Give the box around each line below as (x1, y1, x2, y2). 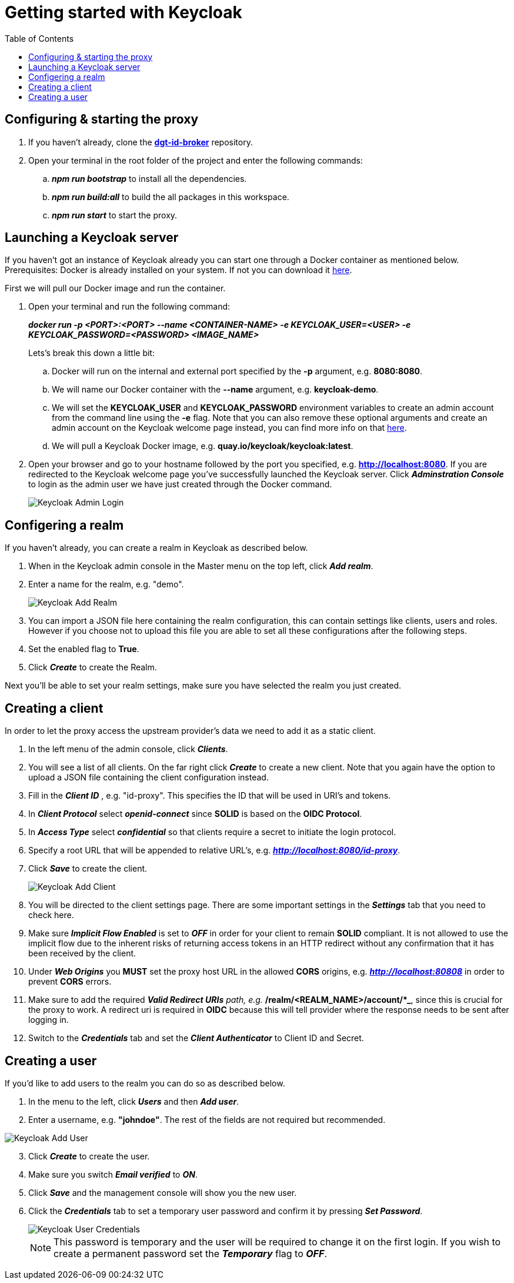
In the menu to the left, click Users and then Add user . (28, 1096, 239, 1106)
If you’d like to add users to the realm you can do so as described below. (5, 1078, 285, 1088)
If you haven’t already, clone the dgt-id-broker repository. (28, 137, 253, 147)
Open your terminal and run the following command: (28, 301, 231, 312)
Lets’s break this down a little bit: (28, 348, 155, 358)
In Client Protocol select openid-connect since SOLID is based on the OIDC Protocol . (28, 809, 362, 819)
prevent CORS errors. (28, 976, 112, 987)
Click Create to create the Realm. (28, 662, 157, 673)
